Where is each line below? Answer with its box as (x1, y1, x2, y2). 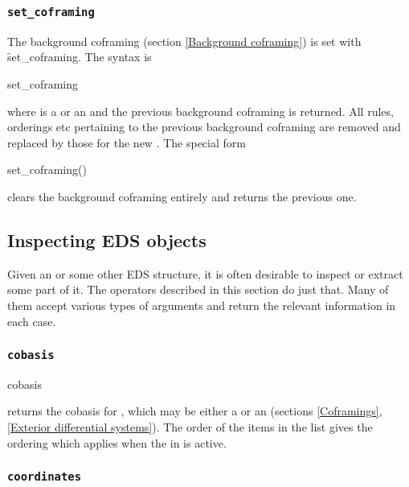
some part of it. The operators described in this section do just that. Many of (7, 281, 389, 298)
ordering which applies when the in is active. (7, 434, 227, 451)
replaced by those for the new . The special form (7, 134, 246, 151)
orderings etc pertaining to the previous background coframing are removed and (7, 118, 401, 135)
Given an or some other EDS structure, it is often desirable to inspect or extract (7, 265, 403, 282)
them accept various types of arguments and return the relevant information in (7, 296, 396, 313)
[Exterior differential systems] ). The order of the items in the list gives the (7, 419, 373, 435)
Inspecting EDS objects (7, 227, 207, 252)
